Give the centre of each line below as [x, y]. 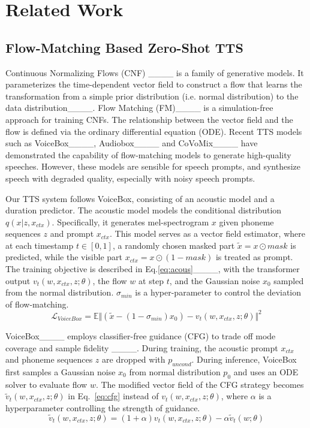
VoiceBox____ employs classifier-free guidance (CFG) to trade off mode [141, 335]
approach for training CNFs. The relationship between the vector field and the [149, 119]
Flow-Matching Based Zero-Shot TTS [124, 47]
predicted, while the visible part [64, 257]
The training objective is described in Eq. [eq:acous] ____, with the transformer [153, 269]
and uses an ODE [266, 371]
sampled [289, 280]
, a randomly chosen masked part [174, 245]
